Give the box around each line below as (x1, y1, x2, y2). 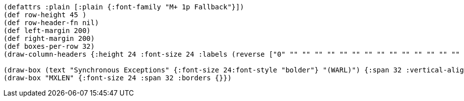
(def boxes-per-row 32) (3, 42, 95, 50)
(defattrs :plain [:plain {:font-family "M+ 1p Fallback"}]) (3, 3, 244, 11)
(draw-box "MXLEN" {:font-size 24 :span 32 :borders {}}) (3, 74, 232, 82)
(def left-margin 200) (3, 27, 91, 34)
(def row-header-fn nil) (3, 19, 99, 27)
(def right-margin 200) (3, 34, 95, 42)
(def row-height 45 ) (3, 11, 87, 19)
